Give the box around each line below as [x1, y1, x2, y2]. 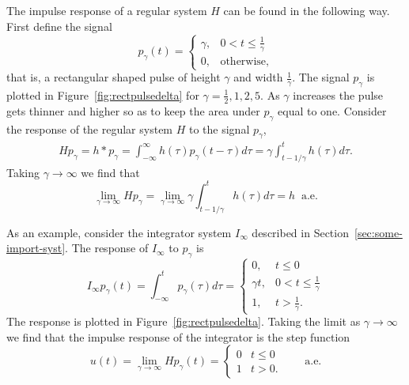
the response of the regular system [6, 120, 173, 137]
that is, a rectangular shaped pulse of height [6, 69, 221, 85]
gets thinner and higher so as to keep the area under [6, 102, 260, 119]
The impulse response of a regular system [6, 2, 207, 18]
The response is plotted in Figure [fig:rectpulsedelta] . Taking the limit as [6, 313, 361, 330]
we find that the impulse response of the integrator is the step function [6, 328, 350, 345]
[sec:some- [354, 224, 403, 240]
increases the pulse [293, 86, 384, 103]
